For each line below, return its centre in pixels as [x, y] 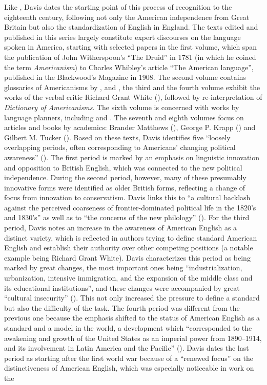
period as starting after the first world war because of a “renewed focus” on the [129, 358]
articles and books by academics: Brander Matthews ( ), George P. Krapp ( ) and [130, 127]
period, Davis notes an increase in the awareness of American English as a [121, 228]
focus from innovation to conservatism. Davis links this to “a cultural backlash [127, 197]
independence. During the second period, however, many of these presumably [125, 177]
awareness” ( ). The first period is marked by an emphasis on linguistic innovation [132, 157]
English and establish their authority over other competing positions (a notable [129, 248]
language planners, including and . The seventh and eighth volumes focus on [124, 117]
